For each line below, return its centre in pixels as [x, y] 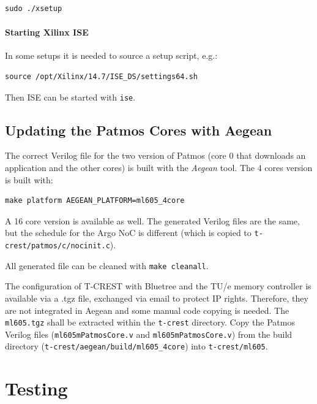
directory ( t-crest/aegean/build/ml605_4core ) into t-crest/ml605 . [136, 346]
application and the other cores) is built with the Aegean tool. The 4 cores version [159, 168]
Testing [36, 388]
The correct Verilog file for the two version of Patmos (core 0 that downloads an [155, 155]
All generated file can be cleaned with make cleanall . [107, 265]
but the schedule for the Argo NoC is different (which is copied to [128, 233]
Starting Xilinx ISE [47, 32]
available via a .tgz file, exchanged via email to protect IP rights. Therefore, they [157, 298]
